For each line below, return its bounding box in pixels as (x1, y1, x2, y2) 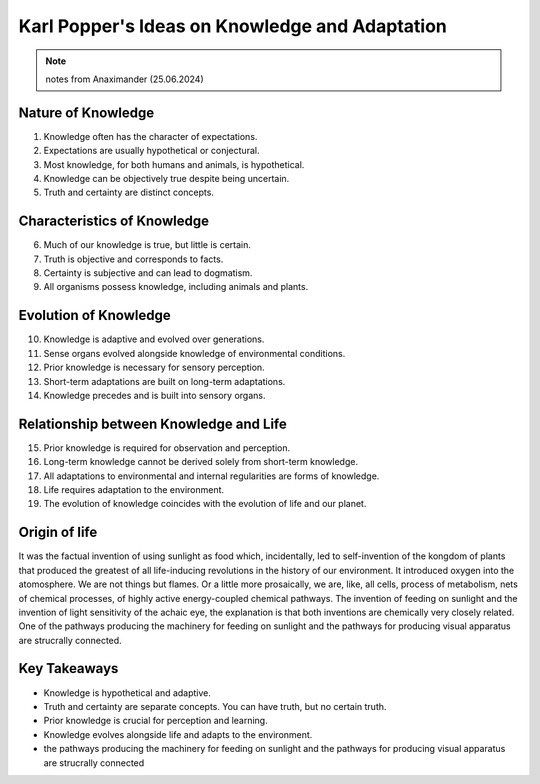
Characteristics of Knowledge (18, 213, 210, 230)
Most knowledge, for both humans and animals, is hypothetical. (43, 158, 305, 170)
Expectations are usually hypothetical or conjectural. (43, 145, 260, 157)
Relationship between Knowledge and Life (18, 415, 287, 432)
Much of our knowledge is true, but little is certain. (43, 239, 252, 251)
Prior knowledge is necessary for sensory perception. (43, 361, 265, 374)
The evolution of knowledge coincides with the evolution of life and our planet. (43, 498, 367, 510)
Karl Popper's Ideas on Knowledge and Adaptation (18, 15, 447, 37)
